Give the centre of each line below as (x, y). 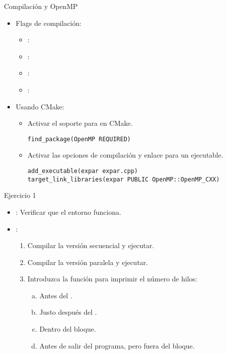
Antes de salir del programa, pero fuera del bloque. (117, 345)
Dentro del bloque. (68, 329)
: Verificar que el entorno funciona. (68, 212)
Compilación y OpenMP (41, 6)
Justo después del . (68, 312)
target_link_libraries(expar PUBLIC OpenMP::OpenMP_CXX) (124, 179)
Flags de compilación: (48, 23)
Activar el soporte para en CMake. (80, 123)
